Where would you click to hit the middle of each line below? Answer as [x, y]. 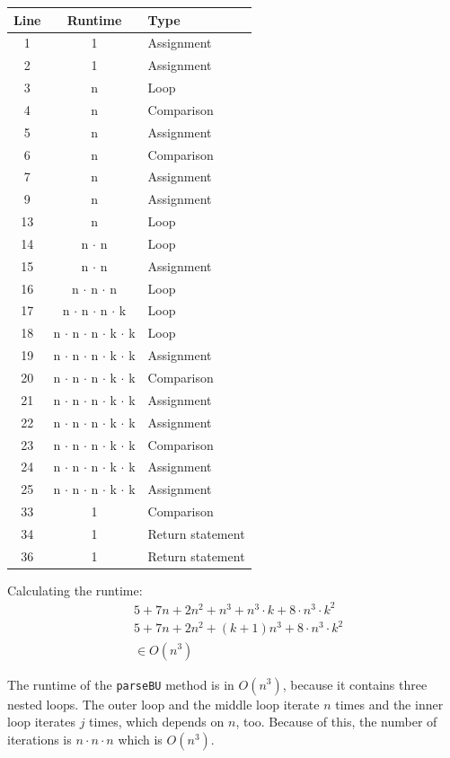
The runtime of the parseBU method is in [121, 684]
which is [140, 739]
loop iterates [41, 722]
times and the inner [389, 704]
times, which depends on [157, 722]
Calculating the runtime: [75, 590]
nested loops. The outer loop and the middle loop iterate [163, 704]
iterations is [40, 739]
